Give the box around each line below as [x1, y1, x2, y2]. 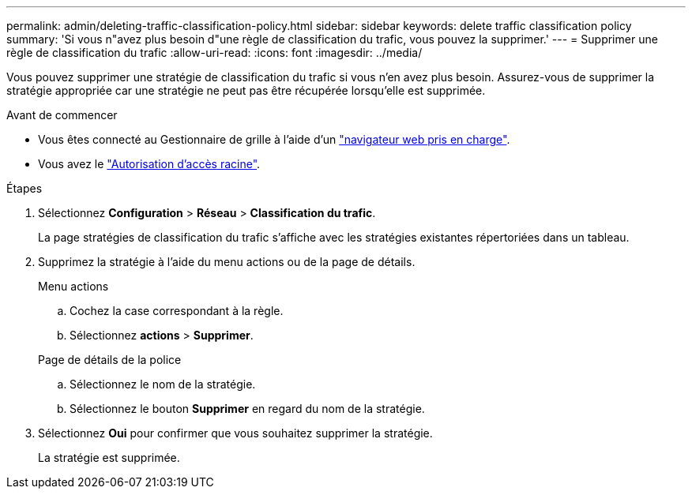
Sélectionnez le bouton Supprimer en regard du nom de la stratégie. [70, 402, 425, 415]
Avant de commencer [6, 108, 118, 122]
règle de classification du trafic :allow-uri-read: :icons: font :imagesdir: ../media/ [6, 46, 423, 59]
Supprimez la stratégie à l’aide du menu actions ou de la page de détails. [38, 255, 416, 268]
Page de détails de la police [38, 353, 182, 366]
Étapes [6, 182, 43, 195]
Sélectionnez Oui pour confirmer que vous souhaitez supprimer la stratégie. [38, 426, 433, 440]
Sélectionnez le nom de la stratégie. [70, 377, 256, 391]
